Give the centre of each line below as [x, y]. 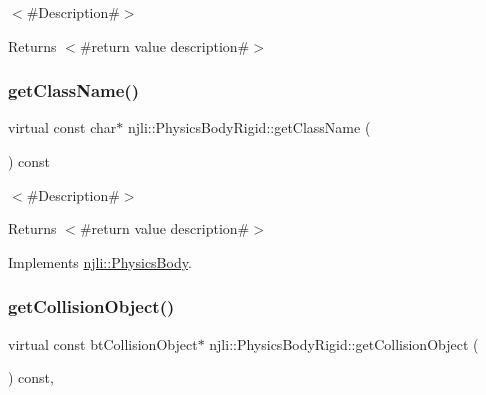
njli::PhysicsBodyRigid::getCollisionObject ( [344, 343]
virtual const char [62, 127]
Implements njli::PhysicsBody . [100, 261]
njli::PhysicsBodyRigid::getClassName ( [249, 127]
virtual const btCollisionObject [103, 343]
